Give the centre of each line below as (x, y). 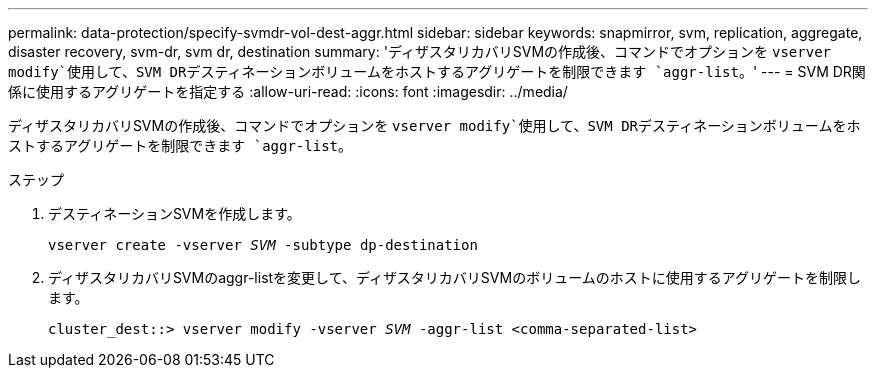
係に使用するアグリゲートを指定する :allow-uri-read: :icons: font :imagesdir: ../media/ (288, 91)
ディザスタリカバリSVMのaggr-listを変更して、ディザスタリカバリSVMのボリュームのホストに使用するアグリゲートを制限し (455, 277)
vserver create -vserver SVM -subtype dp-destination (263, 245)
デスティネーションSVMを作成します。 (174, 213)
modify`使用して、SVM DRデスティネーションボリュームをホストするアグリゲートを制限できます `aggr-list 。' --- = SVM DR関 (437, 71)
